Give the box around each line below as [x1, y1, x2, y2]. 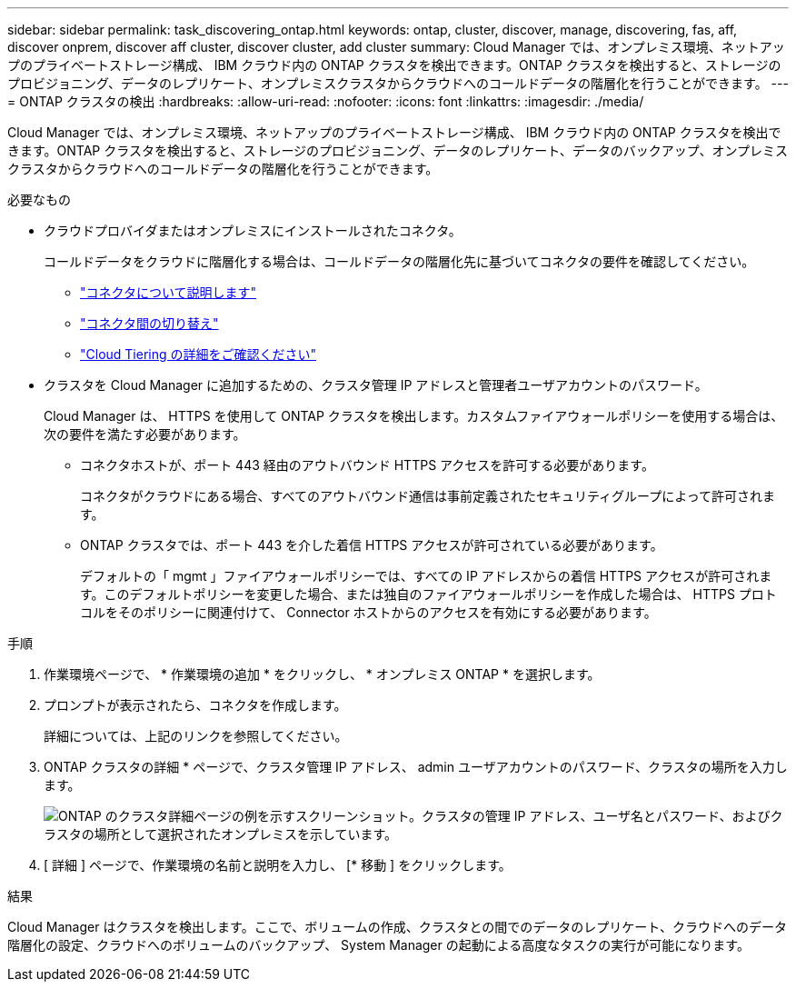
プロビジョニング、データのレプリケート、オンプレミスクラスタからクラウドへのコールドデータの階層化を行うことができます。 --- [7, 75, 789, 91]
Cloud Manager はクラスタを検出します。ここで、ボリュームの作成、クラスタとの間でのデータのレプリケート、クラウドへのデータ [7, 919, 788, 934]
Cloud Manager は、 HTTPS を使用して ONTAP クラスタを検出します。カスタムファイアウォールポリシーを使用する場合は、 [44, 408, 784, 424]
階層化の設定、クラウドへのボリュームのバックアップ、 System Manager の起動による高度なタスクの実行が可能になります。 [7, 937, 750, 953]
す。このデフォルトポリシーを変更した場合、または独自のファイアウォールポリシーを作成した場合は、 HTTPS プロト [80, 586, 777, 602]
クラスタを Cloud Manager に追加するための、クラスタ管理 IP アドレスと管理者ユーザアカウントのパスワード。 [44, 377, 708, 393]
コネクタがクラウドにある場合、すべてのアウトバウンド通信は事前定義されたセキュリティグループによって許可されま [80, 488, 776, 504]
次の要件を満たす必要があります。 [44, 426, 246, 442]
